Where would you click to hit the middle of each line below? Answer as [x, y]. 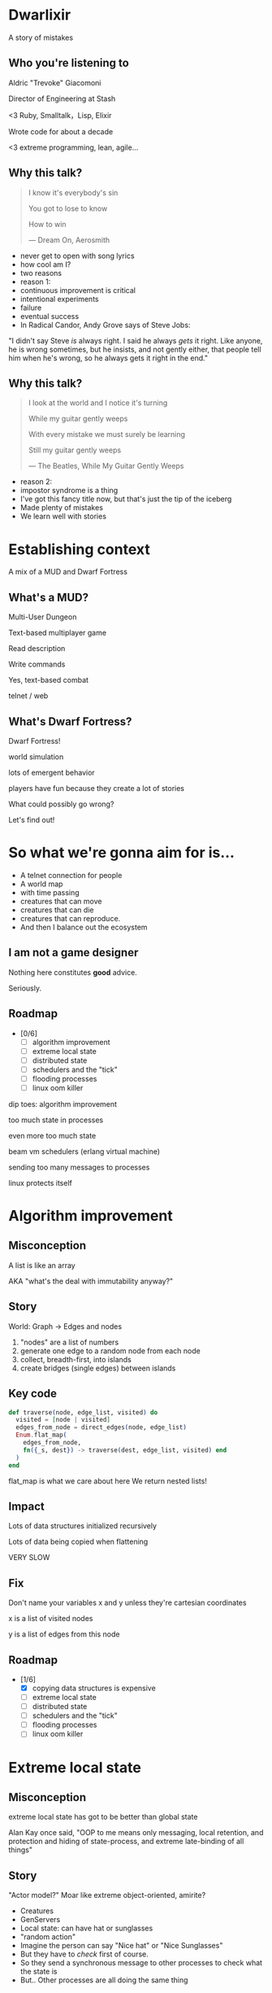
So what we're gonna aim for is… [122, 853]
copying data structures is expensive [94, 1688]
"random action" [47, 1937]
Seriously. [25, 988]
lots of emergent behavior [52, 772]
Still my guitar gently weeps [75, 450]
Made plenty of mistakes [62, 508]
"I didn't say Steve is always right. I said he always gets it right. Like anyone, [136, 340]
